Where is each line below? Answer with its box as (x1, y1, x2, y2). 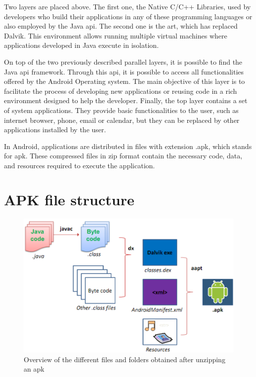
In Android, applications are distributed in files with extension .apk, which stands (4, 141, 252, 151)
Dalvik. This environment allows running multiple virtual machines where (4, 30, 227, 40)
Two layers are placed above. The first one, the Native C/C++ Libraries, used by (4, 1, 251, 11)
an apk (24, 364, 44, 374)
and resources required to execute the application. (4, 160, 155, 170)
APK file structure (4, 189, 134, 209)
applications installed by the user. (4, 124, 106, 135)
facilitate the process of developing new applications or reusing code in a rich (4, 85, 237, 96)
